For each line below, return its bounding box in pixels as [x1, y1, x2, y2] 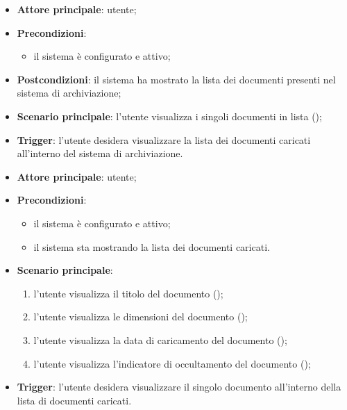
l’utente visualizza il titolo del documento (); [33, 286, 223, 300]
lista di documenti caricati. [17, 393, 132, 407]
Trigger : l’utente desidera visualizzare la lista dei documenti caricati [17, 132, 311, 147]
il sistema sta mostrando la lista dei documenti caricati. [33, 239, 270, 254]
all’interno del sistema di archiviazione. [17, 146, 183, 161]
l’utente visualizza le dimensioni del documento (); [33, 309, 248, 324]
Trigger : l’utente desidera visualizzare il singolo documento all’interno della [17, 379, 341, 394]
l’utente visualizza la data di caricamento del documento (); [33, 332, 287, 347]
